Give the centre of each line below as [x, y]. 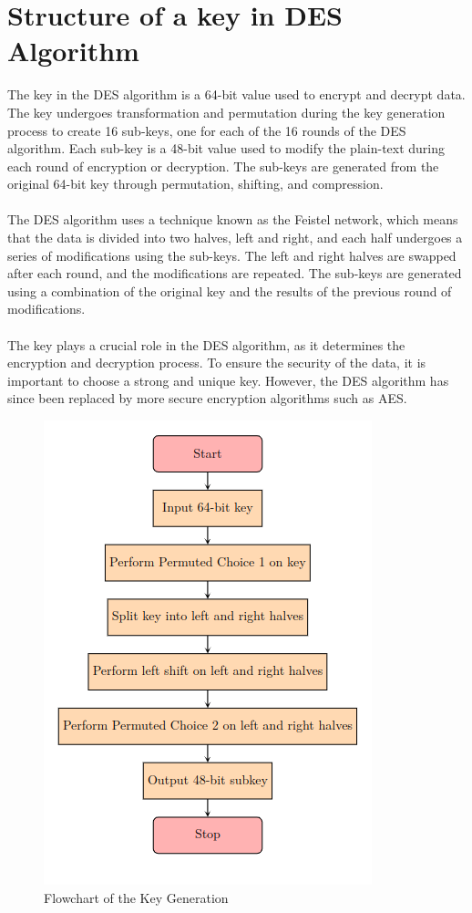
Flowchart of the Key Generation [136, 897]
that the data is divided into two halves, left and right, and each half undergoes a [235, 238]
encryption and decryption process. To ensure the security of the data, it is [217, 363]
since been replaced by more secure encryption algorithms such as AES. [207, 398]
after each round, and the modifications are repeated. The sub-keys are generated [235, 273]
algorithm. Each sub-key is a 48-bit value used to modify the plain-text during [226, 148]
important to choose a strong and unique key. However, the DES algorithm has [228, 380]
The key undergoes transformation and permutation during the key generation [226, 112]
